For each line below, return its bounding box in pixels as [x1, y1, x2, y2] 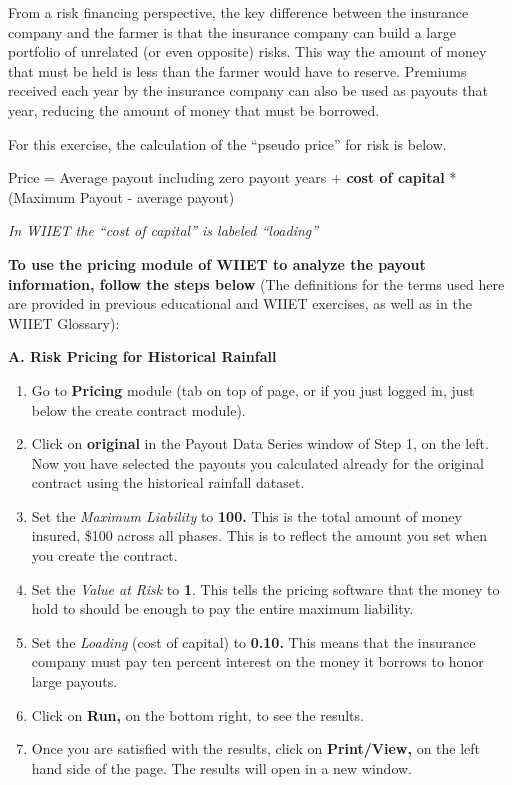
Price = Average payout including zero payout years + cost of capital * [8, 167, 457, 188]
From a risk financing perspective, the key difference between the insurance [8, 2, 469, 22]
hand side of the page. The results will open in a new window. [31, 757, 413, 778]
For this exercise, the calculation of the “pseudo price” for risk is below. [8, 133, 447, 154]
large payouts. [31, 671, 118, 692]
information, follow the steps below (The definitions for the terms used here [8, 273, 505, 294]
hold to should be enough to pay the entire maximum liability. [31, 598, 414, 619]
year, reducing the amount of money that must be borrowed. [8, 99, 380, 120]
